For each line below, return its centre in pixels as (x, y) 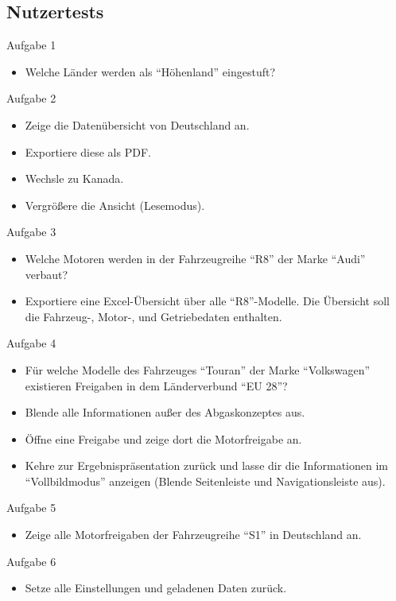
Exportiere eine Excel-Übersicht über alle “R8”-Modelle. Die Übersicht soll (207, 301)
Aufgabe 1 (31, 45)
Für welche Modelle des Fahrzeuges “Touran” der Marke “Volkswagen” (198, 369)
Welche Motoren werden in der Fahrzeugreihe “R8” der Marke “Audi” (195, 258)
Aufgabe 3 (31, 232)
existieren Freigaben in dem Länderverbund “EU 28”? (156, 385)
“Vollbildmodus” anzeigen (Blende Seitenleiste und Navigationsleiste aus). (205, 481)
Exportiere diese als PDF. (88, 151)
